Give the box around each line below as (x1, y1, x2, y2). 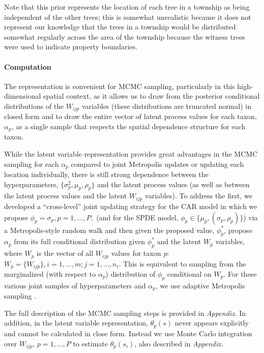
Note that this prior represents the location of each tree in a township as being (4, 2, 250, 12)
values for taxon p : (111, 248, 169, 258)
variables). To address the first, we (145, 190, 252, 201)
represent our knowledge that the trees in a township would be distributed (4, 21, 236, 32)
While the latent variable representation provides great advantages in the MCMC (4, 149, 258, 159)
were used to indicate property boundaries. (4, 41, 138, 52)
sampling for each (4, 158, 59, 169)
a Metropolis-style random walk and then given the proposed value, (4, 224, 215, 235)
